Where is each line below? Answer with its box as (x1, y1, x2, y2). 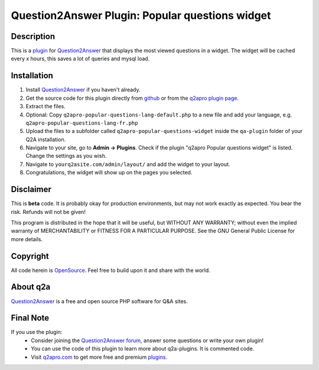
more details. (11, 235, 43, 242)
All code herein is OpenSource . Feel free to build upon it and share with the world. (11, 267, 211, 274)
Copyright (11, 251, 50, 261)
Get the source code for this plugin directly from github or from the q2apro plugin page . (25, 95, 239, 102)
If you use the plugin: (11, 329, 63, 336)
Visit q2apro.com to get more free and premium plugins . (31, 353, 168, 361)
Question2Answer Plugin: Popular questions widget (11, 9, 271, 22)
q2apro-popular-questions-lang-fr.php (25, 119, 138, 126)
